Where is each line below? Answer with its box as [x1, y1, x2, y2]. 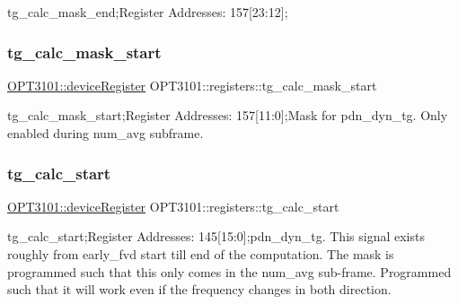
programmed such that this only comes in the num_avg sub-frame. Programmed [7, 262, 452, 281]
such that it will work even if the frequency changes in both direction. [7, 280, 392, 299]
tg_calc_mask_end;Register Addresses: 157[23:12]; [7, 3, 288, 21]
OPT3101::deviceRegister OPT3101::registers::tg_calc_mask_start [7, 75, 377, 94]
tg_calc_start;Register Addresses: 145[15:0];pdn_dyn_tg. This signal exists [7, 227, 425, 246]
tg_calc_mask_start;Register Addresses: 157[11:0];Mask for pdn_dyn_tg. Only [7, 106, 448, 125]
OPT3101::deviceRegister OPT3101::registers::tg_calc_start [7, 196, 339, 215]
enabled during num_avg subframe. [7, 124, 204, 142]
